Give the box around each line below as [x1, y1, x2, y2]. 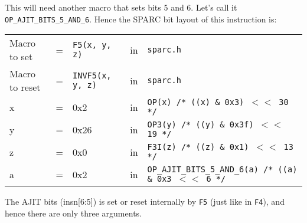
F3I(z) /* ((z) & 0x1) [147, 142, 249, 152]
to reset [9, 80, 41, 94]
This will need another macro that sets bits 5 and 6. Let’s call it [5, 1, 237, 13]
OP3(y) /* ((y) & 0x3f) [147, 120, 254, 130]
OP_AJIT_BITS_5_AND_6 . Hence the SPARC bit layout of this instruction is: [5, 12, 277, 25]
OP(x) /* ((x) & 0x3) [147, 97, 244, 107]
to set [9, 50, 33, 64]
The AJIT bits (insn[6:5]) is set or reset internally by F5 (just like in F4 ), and [5, 195, 285, 208]
